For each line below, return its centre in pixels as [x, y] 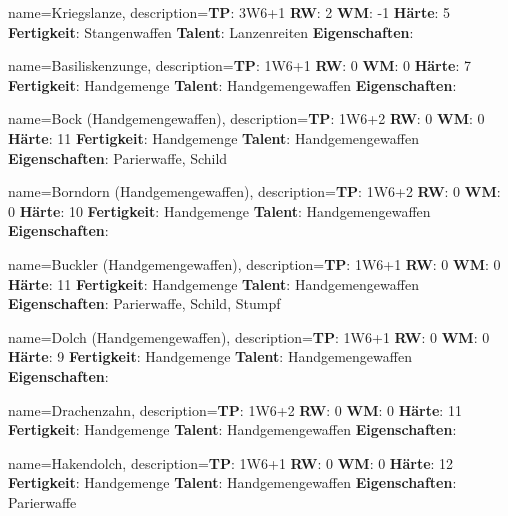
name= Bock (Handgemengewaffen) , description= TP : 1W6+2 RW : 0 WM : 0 [246, 118]
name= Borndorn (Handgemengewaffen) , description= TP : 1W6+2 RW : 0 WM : [254, 191]
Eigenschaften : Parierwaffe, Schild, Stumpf [144, 303]
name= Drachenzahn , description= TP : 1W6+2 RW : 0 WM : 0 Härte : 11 [235, 409]
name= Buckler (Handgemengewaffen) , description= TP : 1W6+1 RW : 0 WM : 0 [254, 263]
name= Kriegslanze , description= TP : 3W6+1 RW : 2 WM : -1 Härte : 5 [229, 12]
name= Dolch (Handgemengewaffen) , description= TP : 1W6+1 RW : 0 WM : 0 [249, 336]
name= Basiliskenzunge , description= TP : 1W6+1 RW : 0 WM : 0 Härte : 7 [239, 65]
